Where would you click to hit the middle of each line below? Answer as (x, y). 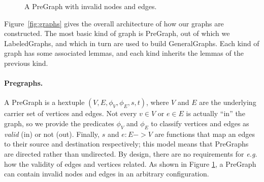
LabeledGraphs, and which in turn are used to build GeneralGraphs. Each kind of (132, 43)
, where (158, 102)
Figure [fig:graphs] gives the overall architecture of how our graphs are (114, 23)
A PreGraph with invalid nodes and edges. (91, 6)
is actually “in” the (216, 113)
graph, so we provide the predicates (59, 123)
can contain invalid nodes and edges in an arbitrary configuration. (107, 174)
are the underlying (228, 102)
